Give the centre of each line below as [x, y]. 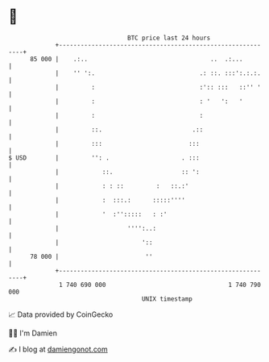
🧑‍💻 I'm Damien [33, 333]
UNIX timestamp [167, 299]
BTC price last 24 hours [169, 38]
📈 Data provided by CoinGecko [61, 314]
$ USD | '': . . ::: [104, 158]
